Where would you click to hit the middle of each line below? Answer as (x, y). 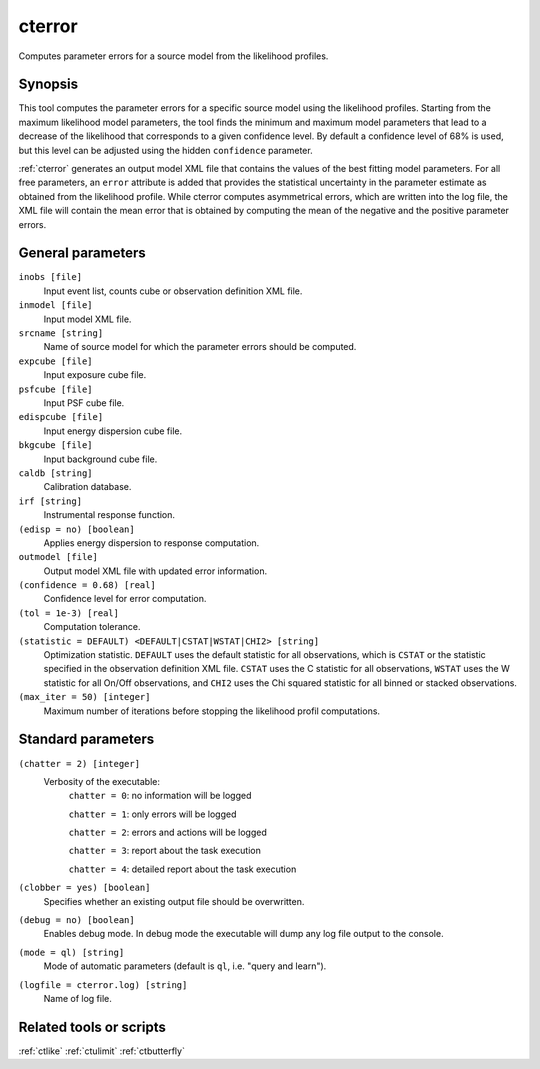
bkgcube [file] (56, 445)
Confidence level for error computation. (125, 599)
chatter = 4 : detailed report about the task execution (182, 869)
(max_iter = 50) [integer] (84, 697)
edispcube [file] (61, 417)
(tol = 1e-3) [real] (69, 613)
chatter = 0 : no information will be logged (160, 796)
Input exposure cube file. (95, 375)
